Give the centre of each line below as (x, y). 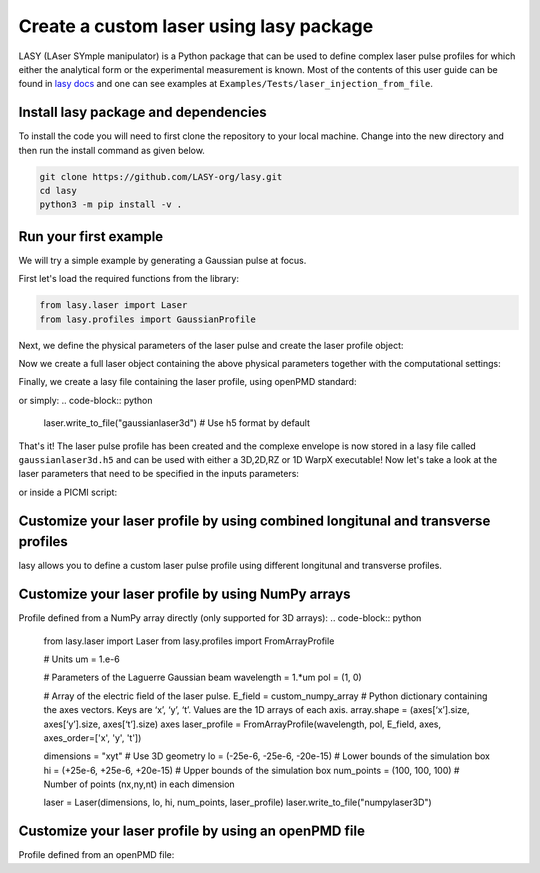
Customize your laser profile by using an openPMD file (191, 831)
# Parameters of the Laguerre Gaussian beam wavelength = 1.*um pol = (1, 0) (202, 677)
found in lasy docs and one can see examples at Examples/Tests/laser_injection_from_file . (226, 84)
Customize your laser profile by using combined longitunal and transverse (254, 520)
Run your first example (91, 236)
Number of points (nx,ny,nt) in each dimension (139, 784)
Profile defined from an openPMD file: (96, 855)
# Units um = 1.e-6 (81, 659)
